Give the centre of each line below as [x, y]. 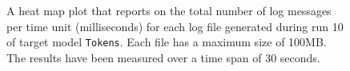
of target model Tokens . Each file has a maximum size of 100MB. [167, 42]
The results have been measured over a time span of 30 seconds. [163, 57]
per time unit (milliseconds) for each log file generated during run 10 [175, 26]
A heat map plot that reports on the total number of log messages [169, 10]
